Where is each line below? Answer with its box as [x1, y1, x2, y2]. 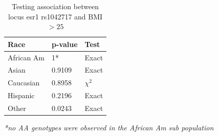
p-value [52, 38, 78, 49]
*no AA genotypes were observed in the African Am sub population [4, 122, 214, 133]
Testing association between [11, 1, 99, 11]
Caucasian [8, 77, 40, 88]
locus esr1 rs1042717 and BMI [8, 11, 103, 21]
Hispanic [8, 90, 35, 101]
